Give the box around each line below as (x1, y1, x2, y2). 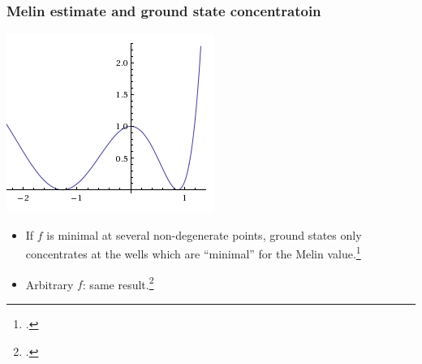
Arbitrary (25, 275, 74, 292)
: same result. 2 (82, 273, 154, 292)
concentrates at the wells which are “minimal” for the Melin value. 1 (25, 243, 361, 262)
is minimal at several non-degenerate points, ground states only (46, 226, 362, 243)
